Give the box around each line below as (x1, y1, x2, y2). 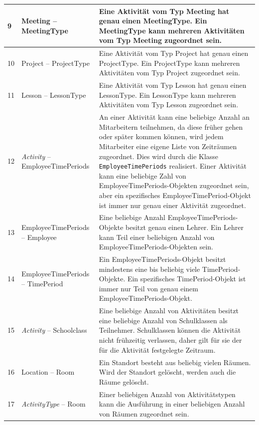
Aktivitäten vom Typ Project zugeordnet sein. (99, 67, 240, 78)
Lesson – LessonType (21, 89, 86, 100)
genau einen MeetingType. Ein (99, 15, 207, 26)
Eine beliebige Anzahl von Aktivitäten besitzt (99, 305, 239, 316)
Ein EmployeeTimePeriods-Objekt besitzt (99, 254, 226, 264)
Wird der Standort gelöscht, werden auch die (99, 367, 236, 377)
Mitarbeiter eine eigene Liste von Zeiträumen (99, 141, 237, 151)
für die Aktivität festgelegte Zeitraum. (99, 344, 216, 355)
